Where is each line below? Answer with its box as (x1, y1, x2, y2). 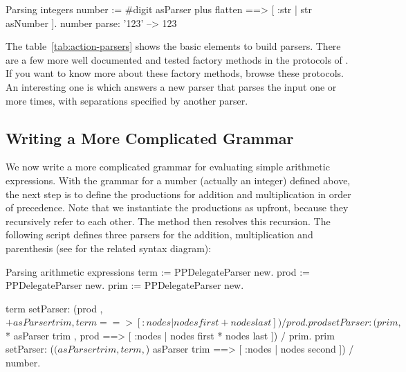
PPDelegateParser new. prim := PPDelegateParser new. (6, 278, 244, 292)
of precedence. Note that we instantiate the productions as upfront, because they (6, 200, 349, 215)
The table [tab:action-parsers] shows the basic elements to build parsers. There (6, 39, 341, 53)
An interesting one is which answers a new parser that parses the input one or (6, 79, 337, 94)
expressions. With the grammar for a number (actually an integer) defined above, (6, 172, 351, 187)
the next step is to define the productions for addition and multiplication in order (6, 186, 351, 201)
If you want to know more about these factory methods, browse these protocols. (6, 66, 344, 80)
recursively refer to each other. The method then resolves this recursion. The (6, 213, 331, 228)
